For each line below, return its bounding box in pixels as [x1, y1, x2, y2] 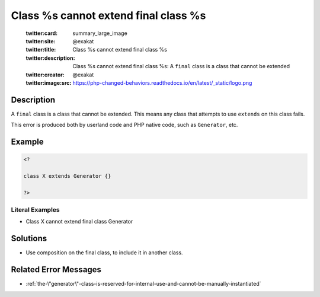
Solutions [11, 234, 47, 244]
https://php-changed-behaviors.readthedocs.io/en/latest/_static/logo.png [72, 79, 252, 86]
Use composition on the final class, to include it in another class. [25, 249, 183, 256]
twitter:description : [25, 54, 75, 62]
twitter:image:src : [25, 79, 72, 86]
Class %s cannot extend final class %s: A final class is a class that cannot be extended [72, 63, 290, 70]
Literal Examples [11, 206, 60, 214]
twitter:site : [25, 37, 56, 44]
